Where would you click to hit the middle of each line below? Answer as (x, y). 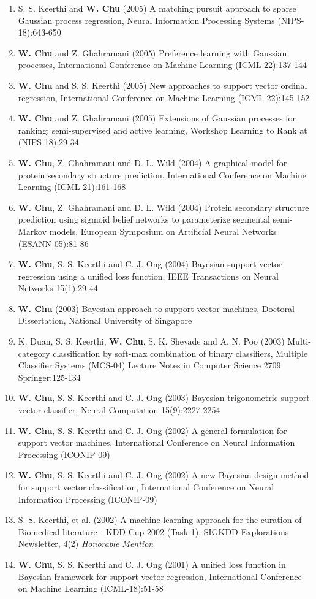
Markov (32, 231)
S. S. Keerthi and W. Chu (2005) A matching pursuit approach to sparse (157, 8)
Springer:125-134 (49, 377)
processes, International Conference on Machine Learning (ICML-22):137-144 (163, 65)
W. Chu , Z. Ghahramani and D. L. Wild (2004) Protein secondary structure (164, 207)
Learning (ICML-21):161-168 (72, 187)
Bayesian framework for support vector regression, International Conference (160, 576)
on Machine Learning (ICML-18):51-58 (91, 588)
